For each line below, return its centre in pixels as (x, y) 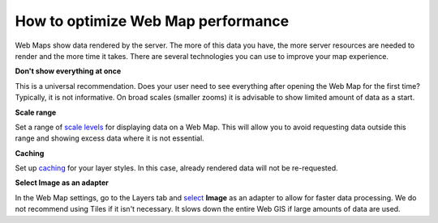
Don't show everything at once (68, 71)
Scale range (36, 112)
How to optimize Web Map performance (152, 21)
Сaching (30, 153)
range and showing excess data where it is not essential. (109, 138)
